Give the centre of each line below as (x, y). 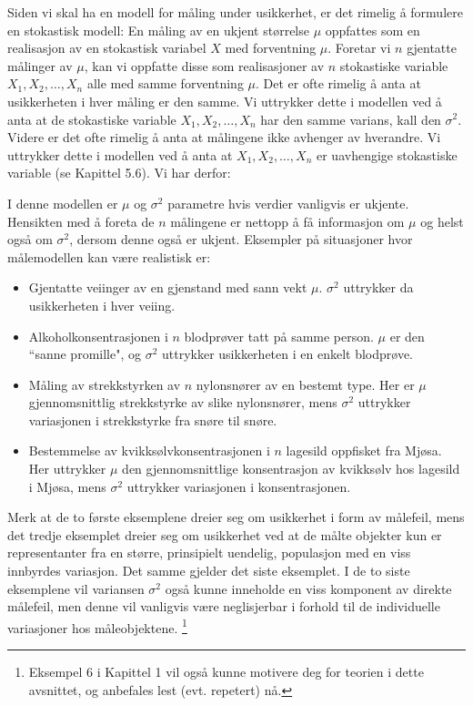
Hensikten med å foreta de (81, 221)
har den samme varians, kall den (351, 119)
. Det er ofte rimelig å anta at (338, 83)
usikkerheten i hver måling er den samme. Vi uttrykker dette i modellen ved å (225, 101)
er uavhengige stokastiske (387, 154)
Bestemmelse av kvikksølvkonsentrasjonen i (149, 450)
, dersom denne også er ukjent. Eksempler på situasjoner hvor (241, 239)
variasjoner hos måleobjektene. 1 (97, 626)
